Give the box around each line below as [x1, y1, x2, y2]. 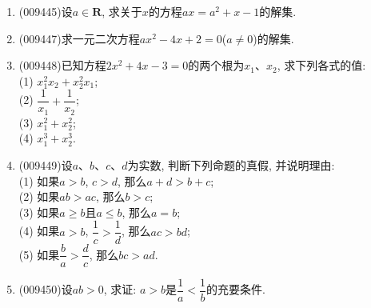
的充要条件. [206, 281, 265, 298]
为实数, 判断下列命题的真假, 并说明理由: [127, 157, 335, 174]
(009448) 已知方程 [18, 57, 106, 74]
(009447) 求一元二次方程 [18, 30, 140, 46]
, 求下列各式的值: [277, 57, 366, 74]
